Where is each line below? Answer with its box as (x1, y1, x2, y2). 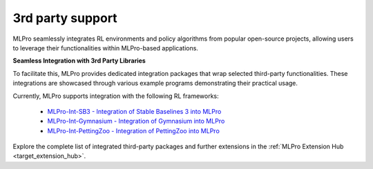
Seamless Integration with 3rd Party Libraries (12, 57, 146, 65)
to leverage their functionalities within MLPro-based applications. (12, 43, 198, 52)
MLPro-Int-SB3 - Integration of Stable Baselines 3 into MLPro (47, 107, 222, 115)
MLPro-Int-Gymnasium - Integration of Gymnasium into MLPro (47, 117, 225, 126)
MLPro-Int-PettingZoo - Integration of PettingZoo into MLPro (47, 126, 220, 135)
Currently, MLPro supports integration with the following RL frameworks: (12, 92, 219, 100)
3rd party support (12, 10, 117, 26)
